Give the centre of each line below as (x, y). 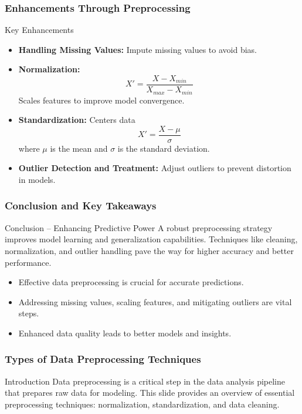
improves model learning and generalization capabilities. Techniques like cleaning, (151, 239)
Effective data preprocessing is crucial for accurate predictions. (131, 282)
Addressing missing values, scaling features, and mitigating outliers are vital (155, 301)
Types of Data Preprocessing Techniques (103, 359)
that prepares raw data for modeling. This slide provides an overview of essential (150, 393)
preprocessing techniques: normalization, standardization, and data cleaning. (142, 404)
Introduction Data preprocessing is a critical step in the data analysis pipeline (145, 381)
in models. (37, 179)
